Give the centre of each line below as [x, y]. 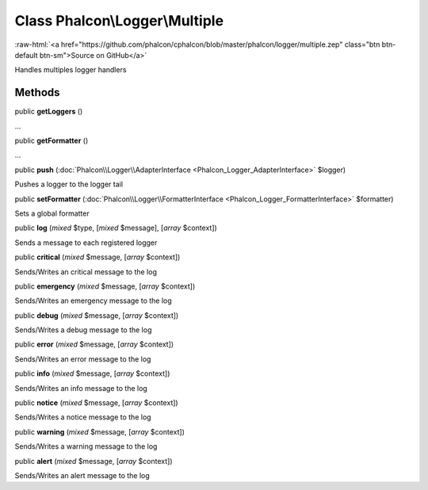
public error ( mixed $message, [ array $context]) [94, 344]
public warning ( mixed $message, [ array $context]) [100, 431]
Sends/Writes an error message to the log [83, 359]
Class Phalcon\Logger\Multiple [119, 21]
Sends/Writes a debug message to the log [83, 330]
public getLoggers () [49, 112]
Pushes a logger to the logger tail [69, 184]
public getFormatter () [52, 141]
